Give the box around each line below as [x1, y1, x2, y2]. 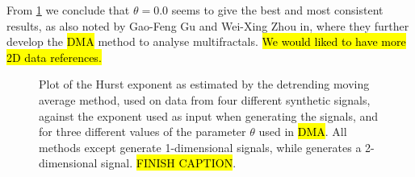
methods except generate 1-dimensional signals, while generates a [39, 138, 362, 155]
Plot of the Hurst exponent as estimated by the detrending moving [39, 76, 370, 93]
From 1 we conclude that [6, 2, 130, 18]
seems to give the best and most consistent [171, 2, 384, 18]
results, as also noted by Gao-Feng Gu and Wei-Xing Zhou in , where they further [6, 17, 409, 34]
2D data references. [6, 48, 102, 65]
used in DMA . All [258, 123, 347, 140]
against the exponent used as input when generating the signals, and [39, 107, 379, 124]
